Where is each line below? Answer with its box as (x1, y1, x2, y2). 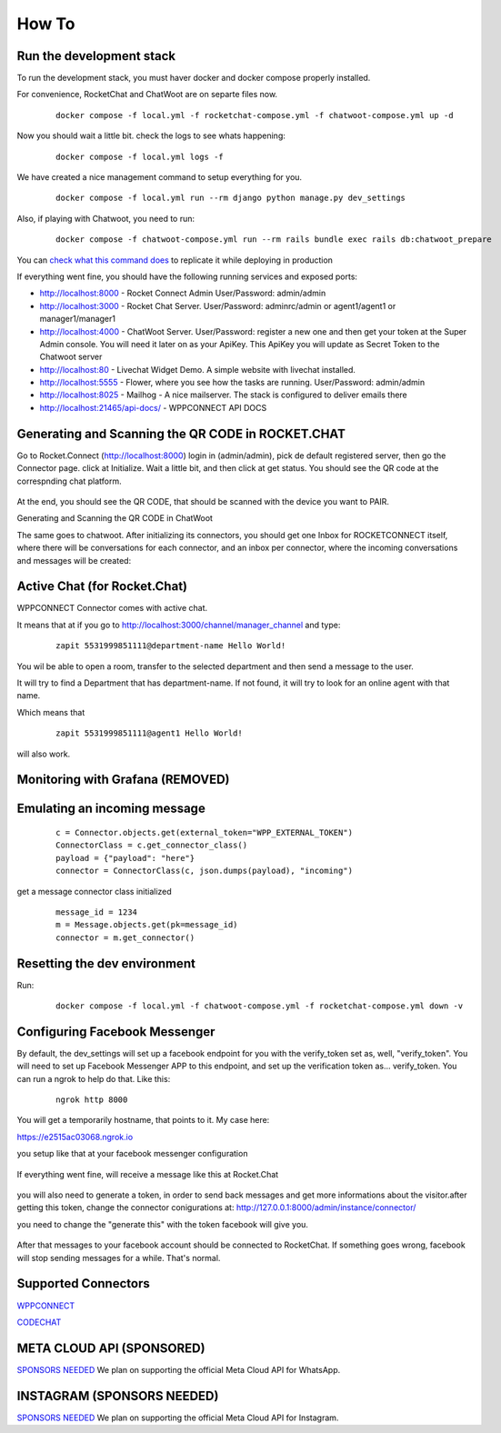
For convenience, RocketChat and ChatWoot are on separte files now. (16, 89, 277, 100)
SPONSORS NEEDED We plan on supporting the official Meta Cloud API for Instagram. (16, 1412, 339, 1423)
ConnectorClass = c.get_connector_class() (55, 840, 248, 850)
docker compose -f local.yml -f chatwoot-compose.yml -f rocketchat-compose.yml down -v (55, 1001, 464, 1011)
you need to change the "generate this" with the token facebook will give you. (16, 1218, 309, 1229)
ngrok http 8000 (55, 1095, 128, 1105)
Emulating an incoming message (16, 801, 206, 817)
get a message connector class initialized (16, 886, 172, 897)
